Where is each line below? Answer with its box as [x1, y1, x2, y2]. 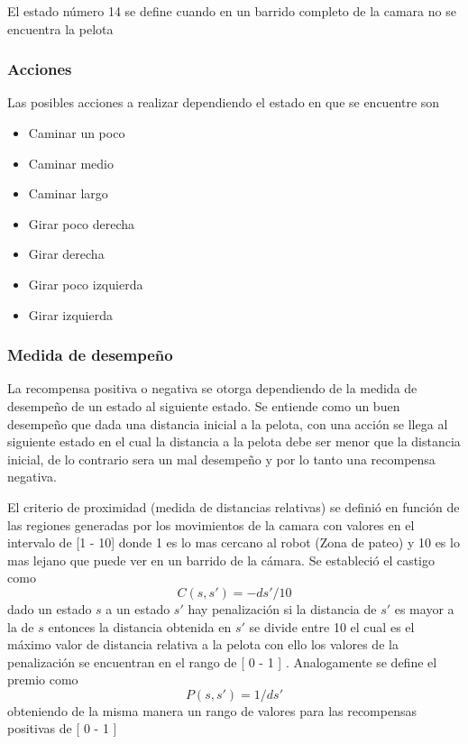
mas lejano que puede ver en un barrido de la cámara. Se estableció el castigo [7, 550, 436, 569]
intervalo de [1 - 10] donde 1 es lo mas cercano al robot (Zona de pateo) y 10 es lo [7, 533, 460, 552]
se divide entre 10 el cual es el [249, 617, 415, 636]
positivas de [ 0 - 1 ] [7, 719, 117, 738]
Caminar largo [28, 184, 108, 203]
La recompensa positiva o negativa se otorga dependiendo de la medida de [7, 379, 418, 398]
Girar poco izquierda [28, 274, 143, 293]
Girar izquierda [28, 305, 113, 324]
